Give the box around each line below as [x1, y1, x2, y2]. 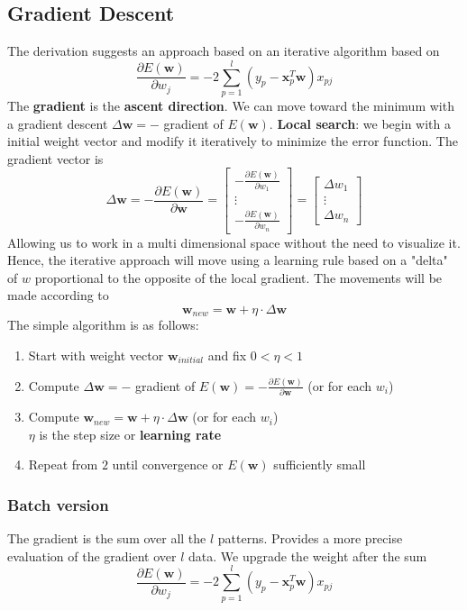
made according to [7, 286, 109, 305]
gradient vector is [7, 149, 104, 168]
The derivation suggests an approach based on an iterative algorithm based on [7, 41, 440, 60]
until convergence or [112, 455, 224, 474]
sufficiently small [273, 455, 366, 474]
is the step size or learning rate [39, 424, 222, 443]
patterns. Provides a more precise [217, 529, 403, 548]
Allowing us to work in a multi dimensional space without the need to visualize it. [7, 232, 461, 251]
